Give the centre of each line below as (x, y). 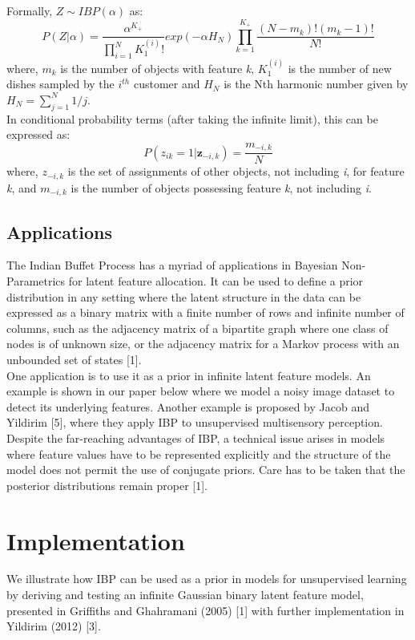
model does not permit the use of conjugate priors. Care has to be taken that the (206, 470)
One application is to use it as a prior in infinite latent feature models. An (189, 375)
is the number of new (340, 68)
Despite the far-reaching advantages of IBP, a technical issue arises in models (196, 437)
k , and (22, 187)
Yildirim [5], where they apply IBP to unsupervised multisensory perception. (195, 422)
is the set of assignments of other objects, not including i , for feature (236, 171)
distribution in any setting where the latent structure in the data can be (184, 296)
